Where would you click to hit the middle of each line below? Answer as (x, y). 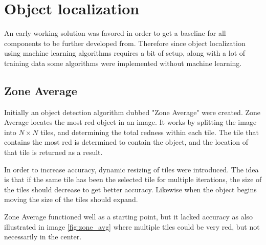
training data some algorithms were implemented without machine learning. (123, 63)
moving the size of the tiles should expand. (71, 199)
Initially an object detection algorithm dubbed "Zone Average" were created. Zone (132, 112)
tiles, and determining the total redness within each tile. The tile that (150, 132)
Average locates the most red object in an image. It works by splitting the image (130, 122)
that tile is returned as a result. (53, 152)
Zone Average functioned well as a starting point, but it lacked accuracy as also (129, 217)
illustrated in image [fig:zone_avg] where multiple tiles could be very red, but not (132, 226)
